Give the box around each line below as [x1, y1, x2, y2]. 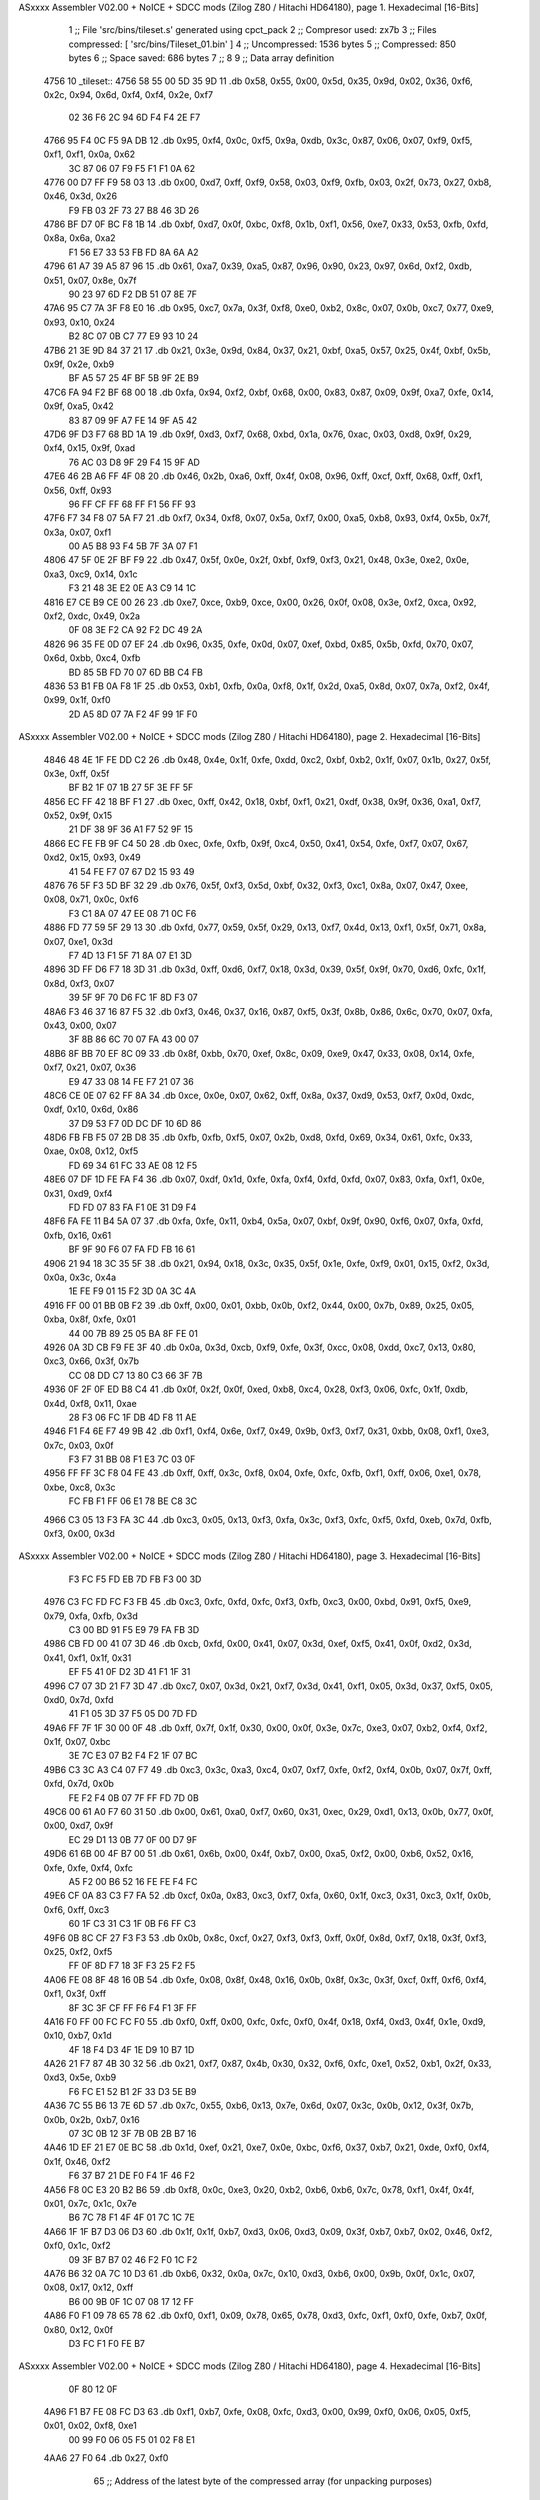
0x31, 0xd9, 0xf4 [43, 1187, 113, 1199]
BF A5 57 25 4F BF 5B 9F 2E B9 [68, 372, 199, 384]
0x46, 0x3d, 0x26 [43, 190, 118, 202]
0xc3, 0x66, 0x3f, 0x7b [43, 1355, 140, 1367]
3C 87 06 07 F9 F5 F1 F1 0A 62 [68, 162, 196, 174]
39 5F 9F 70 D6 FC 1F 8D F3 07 [68, 991, 199, 1004]
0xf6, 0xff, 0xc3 [43, 1903, 110, 1915]
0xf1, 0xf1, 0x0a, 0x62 [43, 148, 136, 160]
